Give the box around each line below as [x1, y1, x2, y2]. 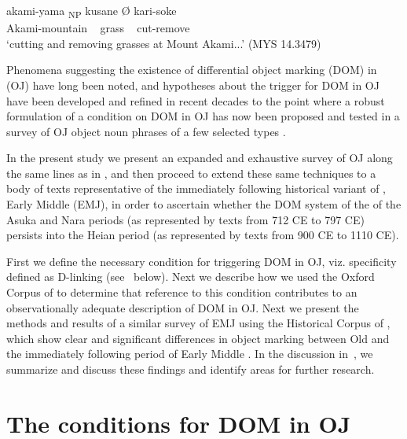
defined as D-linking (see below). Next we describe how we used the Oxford [6, 268, 375, 285]
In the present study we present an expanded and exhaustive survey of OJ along [6, 149, 393, 166]
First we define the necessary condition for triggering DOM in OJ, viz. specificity [6, 253, 397, 269]
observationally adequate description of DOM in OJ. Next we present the [6, 299, 359, 315]
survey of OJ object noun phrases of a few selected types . [6, 123, 286, 139]
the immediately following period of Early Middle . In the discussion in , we [6, 345, 373, 362]
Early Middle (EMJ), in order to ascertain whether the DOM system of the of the [6, 196, 401, 212]
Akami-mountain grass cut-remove [6, 20, 190, 36]
